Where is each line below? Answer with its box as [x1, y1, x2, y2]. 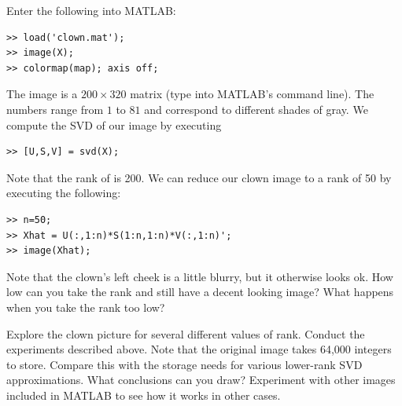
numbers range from [6, 101, 104, 117]
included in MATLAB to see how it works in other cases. [6, 386, 281, 403]
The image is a [6, 86, 78, 102]
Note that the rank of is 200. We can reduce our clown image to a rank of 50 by [6, 169, 392, 185]
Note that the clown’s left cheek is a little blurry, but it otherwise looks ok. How [6, 268, 393, 284]
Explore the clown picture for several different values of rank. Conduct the [6, 325, 365, 342]
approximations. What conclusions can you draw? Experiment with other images [6, 371, 396, 388]
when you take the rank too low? [6, 298, 165, 315]
